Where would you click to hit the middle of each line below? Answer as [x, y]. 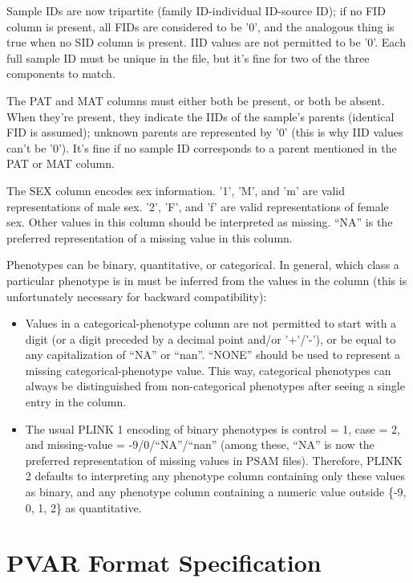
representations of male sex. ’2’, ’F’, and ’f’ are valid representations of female [198, 206]
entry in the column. [76, 402]
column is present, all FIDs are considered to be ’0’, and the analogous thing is [200, 26]
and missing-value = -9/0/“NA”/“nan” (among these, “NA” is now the [200, 444]
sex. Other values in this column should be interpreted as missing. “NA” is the [200, 222]
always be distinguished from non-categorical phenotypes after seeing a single [215, 386]
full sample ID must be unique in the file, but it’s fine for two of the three [188, 57]
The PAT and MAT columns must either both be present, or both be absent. [196, 100]
